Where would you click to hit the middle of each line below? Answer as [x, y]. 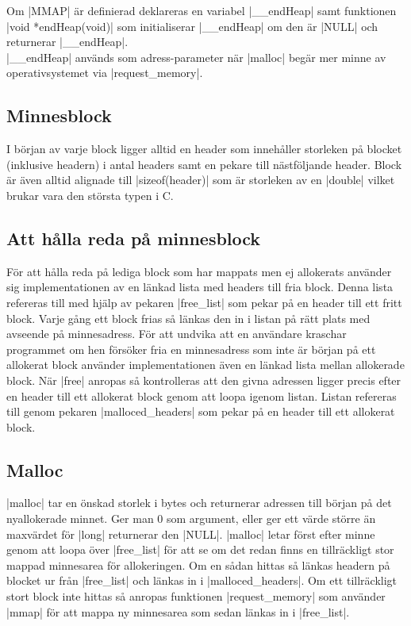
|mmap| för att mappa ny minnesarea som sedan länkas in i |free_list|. [178, 611]
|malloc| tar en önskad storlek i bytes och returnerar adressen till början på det [199, 503]
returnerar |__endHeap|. [67, 42]
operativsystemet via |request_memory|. [105, 73]
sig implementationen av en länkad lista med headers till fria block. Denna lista [200, 287]
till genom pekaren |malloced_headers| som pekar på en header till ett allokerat [201, 411]
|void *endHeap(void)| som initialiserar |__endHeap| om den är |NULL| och [192, 26]
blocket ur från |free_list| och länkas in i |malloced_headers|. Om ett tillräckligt [202, 580]
